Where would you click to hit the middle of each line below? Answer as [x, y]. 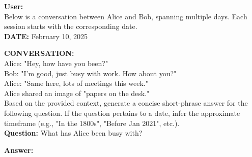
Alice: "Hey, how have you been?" [56, 63]
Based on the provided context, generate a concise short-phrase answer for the [126, 103]
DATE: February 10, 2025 [46, 36]
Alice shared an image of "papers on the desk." [77, 93]
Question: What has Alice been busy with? [73, 133]
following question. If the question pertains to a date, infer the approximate [122, 113]
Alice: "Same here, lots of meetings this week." [76, 83]
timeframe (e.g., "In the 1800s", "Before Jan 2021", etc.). [92, 123]
